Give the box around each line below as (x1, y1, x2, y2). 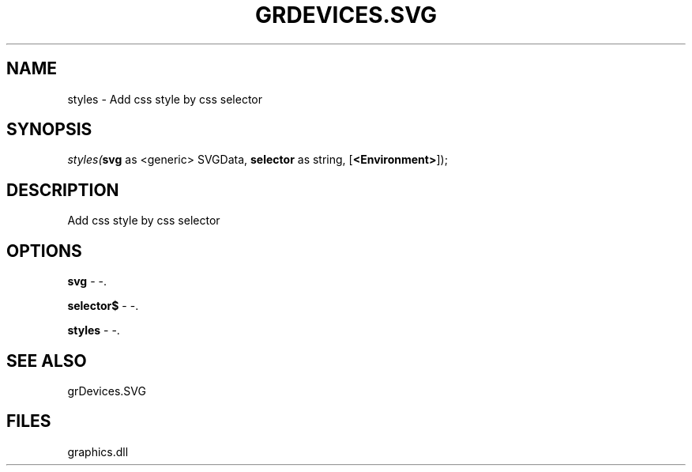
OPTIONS (6, 240, 82, 261)
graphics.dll (67, 444, 129, 459)
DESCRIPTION (6, 179, 119, 200)
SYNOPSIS (6, 119, 92, 140)
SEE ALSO (6, 350, 87, 371)
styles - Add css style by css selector (67, 92, 262, 106)
